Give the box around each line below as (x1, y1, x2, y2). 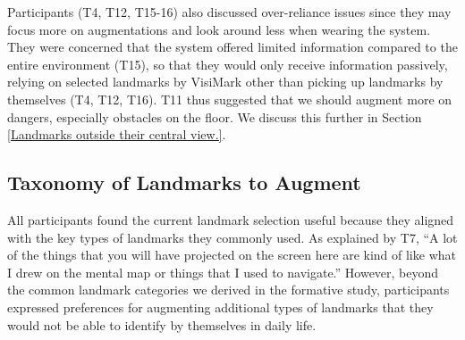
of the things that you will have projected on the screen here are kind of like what (7, 245, 456, 264)
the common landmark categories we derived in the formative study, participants (7, 280, 450, 299)
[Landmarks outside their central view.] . (7, 125, 226, 144)
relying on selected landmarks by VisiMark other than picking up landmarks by (7, 72, 444, 91)
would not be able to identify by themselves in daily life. (7, 315, 317, 334)
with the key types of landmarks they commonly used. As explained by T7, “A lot (7, 228, 458, 246)
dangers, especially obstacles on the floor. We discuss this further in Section (7, 107, 422, 126)
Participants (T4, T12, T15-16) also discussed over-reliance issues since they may (7, 3, 452, 21)
